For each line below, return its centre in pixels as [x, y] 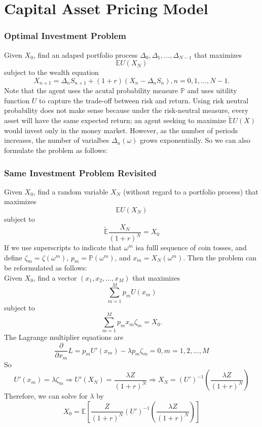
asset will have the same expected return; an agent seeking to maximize [115, 120]
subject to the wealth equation [51, 72]
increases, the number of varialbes [57, 140]
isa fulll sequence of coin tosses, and [191, 247]
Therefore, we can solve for [46, 396]
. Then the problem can [220, 257]
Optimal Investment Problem [65, 36]
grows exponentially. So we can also [195, 140]
